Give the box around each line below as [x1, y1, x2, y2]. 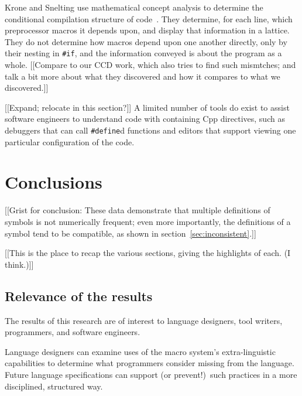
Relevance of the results [5, 286, 153, 305]
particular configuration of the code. [5, 135, 135, 148]
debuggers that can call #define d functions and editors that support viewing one [5, 124, 296, 136]
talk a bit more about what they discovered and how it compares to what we [5, 70, 280, 82]
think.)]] [5, 258, 34, 270]
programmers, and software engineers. [5, 326, 140, 338]
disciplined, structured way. [5, 380, 103, 392]
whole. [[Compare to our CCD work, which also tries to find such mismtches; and [5, 59, 296, 71]
